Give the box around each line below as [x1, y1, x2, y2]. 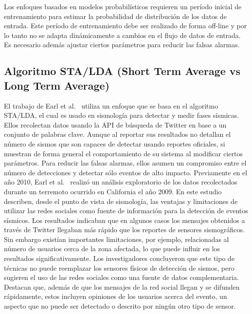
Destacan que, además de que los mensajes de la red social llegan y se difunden [4, 281, 240, 292]
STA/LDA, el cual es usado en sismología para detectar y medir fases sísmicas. [4, 110, 239, 120]
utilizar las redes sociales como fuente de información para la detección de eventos [4, 205, 248, 216]
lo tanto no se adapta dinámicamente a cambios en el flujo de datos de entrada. [4, 30, 241, 40]
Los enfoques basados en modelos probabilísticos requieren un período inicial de [4, 1, 242, 11]
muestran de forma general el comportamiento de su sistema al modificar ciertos [4, 148, 243, 158]
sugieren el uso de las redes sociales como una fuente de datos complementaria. [4, 272, 239, 282]
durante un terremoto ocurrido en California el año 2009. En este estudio [4, 186, 222, 196]
